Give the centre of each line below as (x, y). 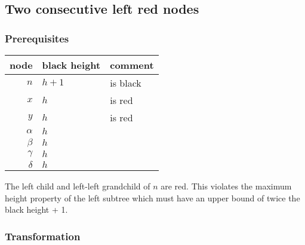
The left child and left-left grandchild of (78, 186)
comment (132, 65)
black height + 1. (36, 209)
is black (126, 83)
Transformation (43, 236)
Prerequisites (37, 38)
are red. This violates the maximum (226, 186)
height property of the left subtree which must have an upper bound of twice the (152, 197)
